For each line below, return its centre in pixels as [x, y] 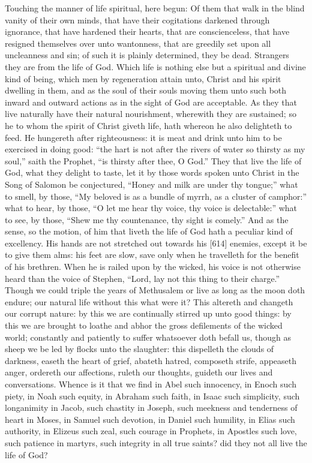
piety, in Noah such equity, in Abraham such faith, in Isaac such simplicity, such [152, 396]
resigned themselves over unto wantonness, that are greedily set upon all [138, 43]
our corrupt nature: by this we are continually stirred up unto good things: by [148, 313]
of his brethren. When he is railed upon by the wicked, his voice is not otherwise [153, 267]
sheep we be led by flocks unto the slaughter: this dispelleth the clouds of [139, 349]
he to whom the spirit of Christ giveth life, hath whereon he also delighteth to [148, 125]
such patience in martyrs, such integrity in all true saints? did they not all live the [156, 442]
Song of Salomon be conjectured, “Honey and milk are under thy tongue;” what [151, 184]
